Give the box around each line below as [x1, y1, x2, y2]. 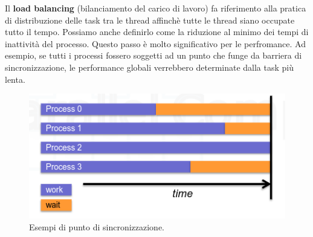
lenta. [5, 73, 25, 85]
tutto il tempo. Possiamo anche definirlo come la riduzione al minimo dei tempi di [5, 25, 309, 38]
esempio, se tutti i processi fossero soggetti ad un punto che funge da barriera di [5, 49, 302, 62]
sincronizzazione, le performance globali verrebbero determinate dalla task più [5, 60, 294, 73]
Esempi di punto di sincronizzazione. [29, 220, 165, 233]
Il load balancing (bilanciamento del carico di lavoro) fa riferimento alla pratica [5, 2, 306, 14]
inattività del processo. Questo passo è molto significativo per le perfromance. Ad [5, 37, 306, 50]
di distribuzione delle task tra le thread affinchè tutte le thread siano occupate [5, 13, 295, 26]
